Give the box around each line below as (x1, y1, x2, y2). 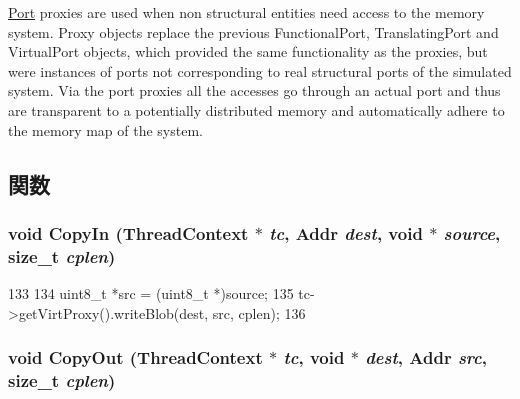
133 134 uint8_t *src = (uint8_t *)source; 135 (8, 283, 294, 304)
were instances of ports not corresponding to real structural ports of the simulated (8, 60, 512, 81)
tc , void (283, 345, 345, 370)
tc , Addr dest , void (269, 220, 423, 245)
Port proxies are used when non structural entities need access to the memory (8, 2, 485, 22)
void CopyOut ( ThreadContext (8, 345, 263, 370)
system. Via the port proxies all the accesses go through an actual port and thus (8, 80, 501, 101)
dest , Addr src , (365, 345, 488, 370)
